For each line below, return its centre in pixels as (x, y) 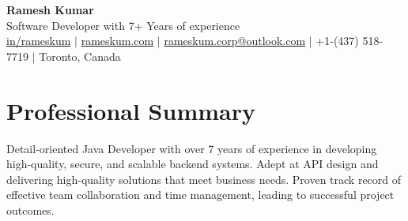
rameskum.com (117, 41)
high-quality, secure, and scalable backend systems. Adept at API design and (193, 164)
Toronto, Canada (80, 56)
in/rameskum (39, 41)
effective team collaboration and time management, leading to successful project (200, 195)
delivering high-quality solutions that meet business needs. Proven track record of (204, 179)
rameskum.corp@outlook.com (235, 41)
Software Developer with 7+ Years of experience (123, 25)
